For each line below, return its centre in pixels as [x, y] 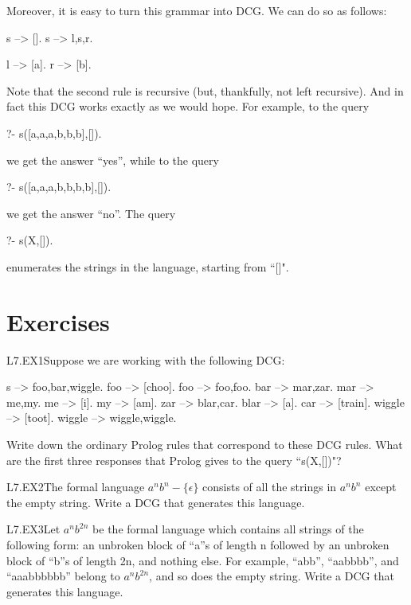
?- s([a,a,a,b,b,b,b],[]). [59, 187]
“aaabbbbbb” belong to [63, 576]
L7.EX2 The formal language [76, 487]
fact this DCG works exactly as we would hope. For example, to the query [188, 106]
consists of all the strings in [270, 487]
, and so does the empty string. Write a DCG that [272, 576]
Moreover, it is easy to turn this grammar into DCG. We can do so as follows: [197, 10]
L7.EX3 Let [33, 529]
